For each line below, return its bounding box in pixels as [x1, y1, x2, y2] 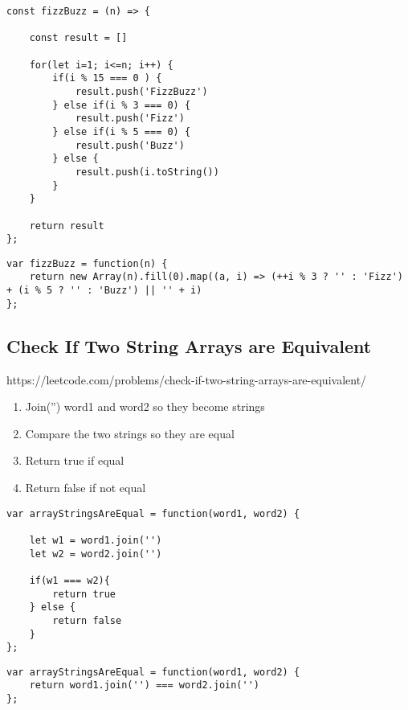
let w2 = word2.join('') [29, 548, 162, 560]
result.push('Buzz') [75, 139, 185, 151]
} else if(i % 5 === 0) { [52, 125, 191, 137]
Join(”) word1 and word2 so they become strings [25, 398, 265, 415]
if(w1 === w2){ [29, 574, 110, 586]
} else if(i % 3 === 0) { [52, 99, 191, 111]
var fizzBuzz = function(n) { [6, 257, 168, 269]
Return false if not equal [25, 479, 146, 496]
